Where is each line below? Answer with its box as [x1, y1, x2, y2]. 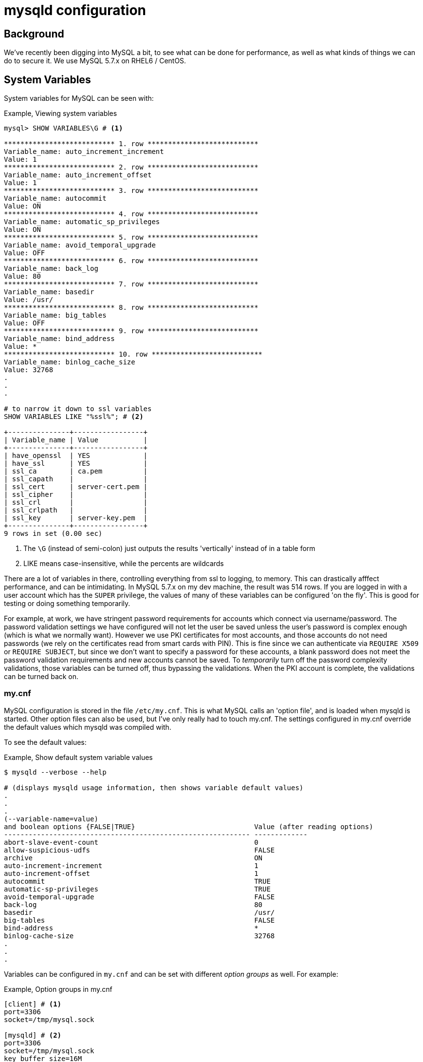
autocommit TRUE [4, 877, 271, 885]
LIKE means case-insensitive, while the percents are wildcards [23, 559, 224, 568]
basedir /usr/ [4, 908, 275, 916]
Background [4, 27, 64, 40]
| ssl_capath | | [4, 475, 148, 483]
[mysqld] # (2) [4, 1031, 62, 1039]
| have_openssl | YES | [4, 452, 148, 460]
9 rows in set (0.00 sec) [4, 530, 103, 538]
